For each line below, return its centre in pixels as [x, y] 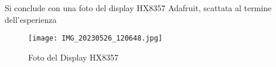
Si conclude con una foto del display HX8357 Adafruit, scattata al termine [138, 8]
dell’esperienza [31, 19]
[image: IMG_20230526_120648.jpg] [96, 38]
